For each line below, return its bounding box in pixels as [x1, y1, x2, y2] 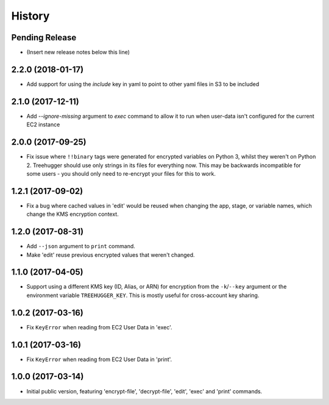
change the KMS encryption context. [26, 210, 119, 218]
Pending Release [11, 32, 77, 43]
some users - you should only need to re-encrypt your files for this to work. [26, 170, 216, 177]
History [11, 9, 50, 23]
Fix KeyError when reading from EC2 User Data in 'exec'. [26, 323, 173, 331]
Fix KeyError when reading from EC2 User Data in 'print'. [26, 356, 172, 363]
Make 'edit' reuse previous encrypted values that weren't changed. [26, 251, 195, 259]
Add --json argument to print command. [26, 243, 135, 250]
